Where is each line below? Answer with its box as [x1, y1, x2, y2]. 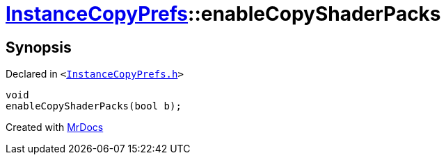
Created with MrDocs [6, 121, 104, 134]
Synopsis [6, 38, 72, 56]
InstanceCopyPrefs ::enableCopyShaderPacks [6, 2, 441, 26]
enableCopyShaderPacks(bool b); [6, 100, 182, 112]
